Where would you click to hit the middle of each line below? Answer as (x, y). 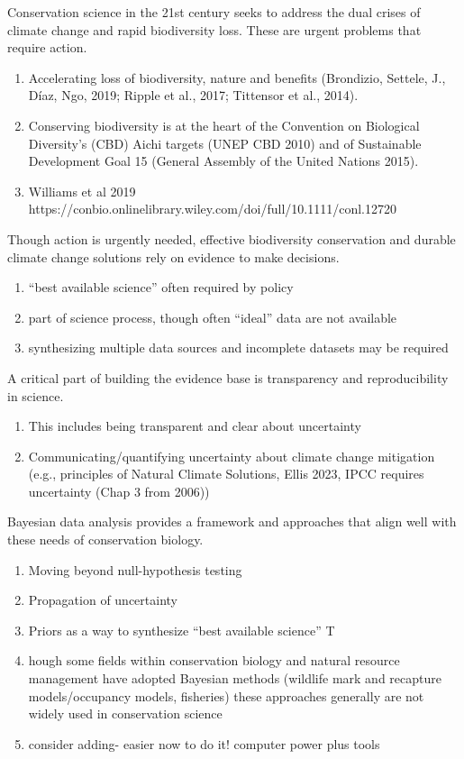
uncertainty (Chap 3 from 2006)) (119, 491)
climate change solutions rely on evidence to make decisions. (173, 256)
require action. (47, 47)
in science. (36, 395)
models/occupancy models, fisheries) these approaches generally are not (226, 695)
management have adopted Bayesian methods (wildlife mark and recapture (235, 678)
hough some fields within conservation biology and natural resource (214, 660)
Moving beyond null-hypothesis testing (135, 569)
